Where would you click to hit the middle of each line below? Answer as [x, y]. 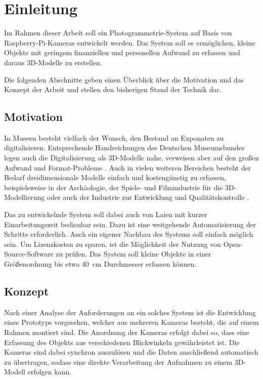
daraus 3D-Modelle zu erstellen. [53, 62]
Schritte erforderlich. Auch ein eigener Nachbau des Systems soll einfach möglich [129, 234]
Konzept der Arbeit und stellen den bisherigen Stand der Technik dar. [113, 89]
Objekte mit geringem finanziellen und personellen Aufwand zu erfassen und [122, 52]
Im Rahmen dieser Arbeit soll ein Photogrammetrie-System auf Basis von [118, 33]
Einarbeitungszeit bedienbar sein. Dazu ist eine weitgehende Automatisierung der [130, 224]
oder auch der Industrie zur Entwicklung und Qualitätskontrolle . [148, 197]
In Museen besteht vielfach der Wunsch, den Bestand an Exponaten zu [114, 137]
